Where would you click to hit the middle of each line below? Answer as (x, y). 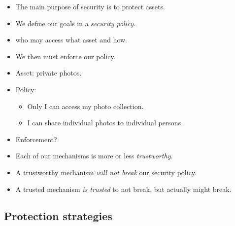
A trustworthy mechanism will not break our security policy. (106, 172)
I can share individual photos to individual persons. (105, 123)
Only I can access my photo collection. (85, 106)
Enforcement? (36, 139)
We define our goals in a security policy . (76, 23)
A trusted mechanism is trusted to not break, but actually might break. (123, 189)
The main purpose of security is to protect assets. (90, 6)
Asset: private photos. (49, 73)
